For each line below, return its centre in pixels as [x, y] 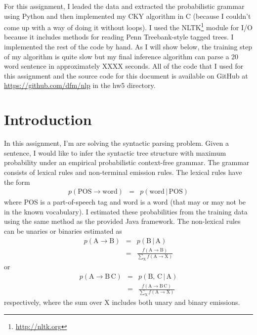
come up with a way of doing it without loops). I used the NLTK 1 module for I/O [128, 26]
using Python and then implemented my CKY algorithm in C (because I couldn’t [128, 16]
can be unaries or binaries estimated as [63, 230]
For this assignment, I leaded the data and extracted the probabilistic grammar [124, 6]
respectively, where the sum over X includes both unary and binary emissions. [122, 302]
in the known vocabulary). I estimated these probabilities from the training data [126, 211]
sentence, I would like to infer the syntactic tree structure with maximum [115, 152]
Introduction [48, 119]
